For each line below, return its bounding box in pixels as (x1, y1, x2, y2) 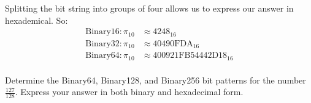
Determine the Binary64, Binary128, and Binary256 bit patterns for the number (5, 73, 306, 86)
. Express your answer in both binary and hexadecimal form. (15, 85, 244, 98)
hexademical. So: (5, 13, 68, 26)
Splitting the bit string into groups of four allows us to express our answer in (5, 2, 294, 14)
